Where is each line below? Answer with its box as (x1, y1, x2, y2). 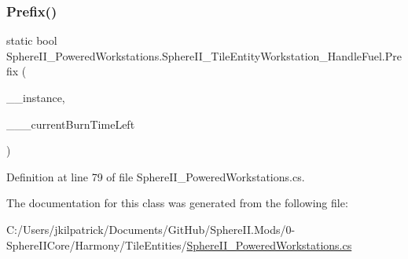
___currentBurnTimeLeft (6, 115, 135, 132)
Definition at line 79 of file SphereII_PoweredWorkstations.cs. (6, 168, 305, 184)
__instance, (6, 89, 65, 105)
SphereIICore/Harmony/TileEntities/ (6, 236, 187, 253)
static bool (6, 32, 57, 49)
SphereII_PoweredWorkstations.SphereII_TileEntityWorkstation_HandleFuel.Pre (6, 47, 402, 64)
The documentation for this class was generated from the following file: (6, 195, 348, 211)
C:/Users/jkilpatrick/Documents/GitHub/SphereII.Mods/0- (6, 221, 296, 237)
